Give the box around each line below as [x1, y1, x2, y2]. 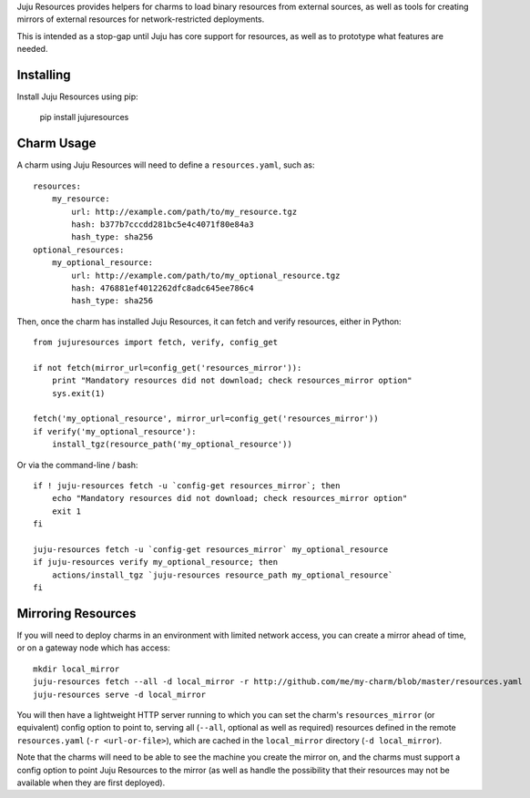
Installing [16, 66, 72, 82]
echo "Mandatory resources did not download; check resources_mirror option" [51, 493, 408, 504]
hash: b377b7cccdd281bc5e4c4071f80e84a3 [71, 219, 254, 230]
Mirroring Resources [16, 606, 137, 621]
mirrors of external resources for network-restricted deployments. [16, 14, 265, 25]
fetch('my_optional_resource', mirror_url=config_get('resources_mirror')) [33, 414, 379, 424]
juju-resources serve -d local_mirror [33, 689, 207, 700]
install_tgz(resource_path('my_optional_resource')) [51, 439, 293, 450]
